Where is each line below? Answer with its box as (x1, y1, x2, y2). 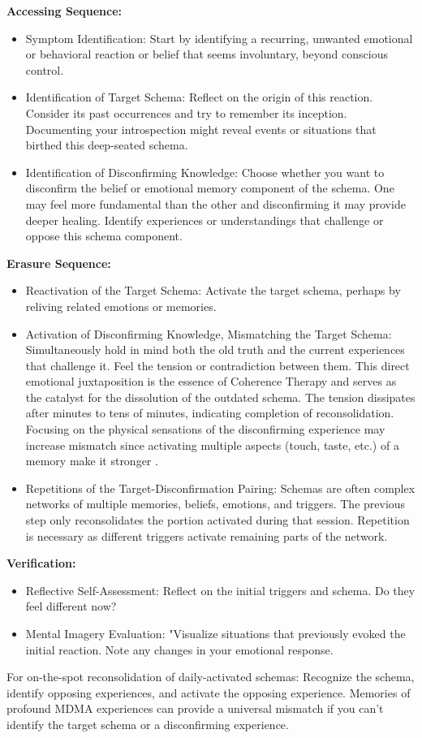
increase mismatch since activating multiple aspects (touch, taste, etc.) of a (25, 436, 399, 453)
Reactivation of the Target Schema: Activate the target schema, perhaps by (25, 282, 401, 299)
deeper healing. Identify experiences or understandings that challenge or (25, 211, 384, 228)
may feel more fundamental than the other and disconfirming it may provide (25, 195, 406, 212)
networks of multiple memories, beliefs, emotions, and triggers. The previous (25, 495, 406, 512)
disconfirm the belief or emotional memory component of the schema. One (25, 179, 394, 196)
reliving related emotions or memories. (25, 297, 217, 314)
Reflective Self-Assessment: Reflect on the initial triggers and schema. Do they (25, 581, 416, 598)
